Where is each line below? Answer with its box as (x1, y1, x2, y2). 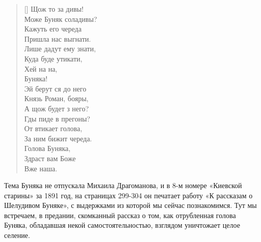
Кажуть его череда (24, 23, 82, 34)
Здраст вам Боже (24, 153, 76, 163)
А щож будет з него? (24, 103, 89, 113)
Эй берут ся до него (24, 83, 87, 94)
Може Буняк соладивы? (24, 13, 97, 24)
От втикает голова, (24, 123, 83, 134)
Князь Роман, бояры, (24, 93, 89, 104)
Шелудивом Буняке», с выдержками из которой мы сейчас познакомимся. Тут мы (4, 200, 257, 210)
